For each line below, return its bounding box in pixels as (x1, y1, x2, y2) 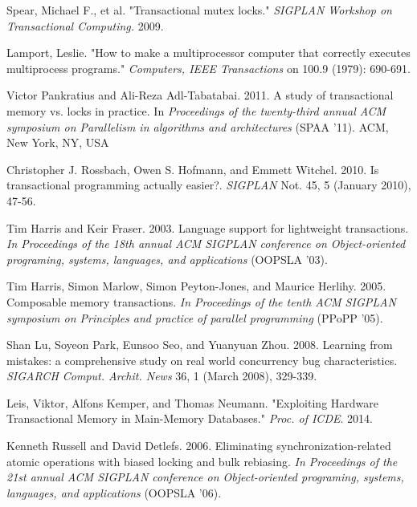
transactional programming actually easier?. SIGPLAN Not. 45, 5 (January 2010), (6, 176, 411, 193)
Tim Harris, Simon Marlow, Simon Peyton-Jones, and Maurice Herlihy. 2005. (6, 278, 386, 294)
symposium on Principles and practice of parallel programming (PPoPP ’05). (6, 309, 383, 326)
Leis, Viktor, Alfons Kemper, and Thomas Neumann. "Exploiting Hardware (6, 394, 378, 411)
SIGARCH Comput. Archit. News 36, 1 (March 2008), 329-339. (6, 367, 317, 384)
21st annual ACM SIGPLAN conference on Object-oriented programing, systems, (6, 468, 404, 485)
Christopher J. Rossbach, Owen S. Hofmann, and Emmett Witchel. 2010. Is (6, 160, 379, 177)
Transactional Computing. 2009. (6, 17, 164, 34)
